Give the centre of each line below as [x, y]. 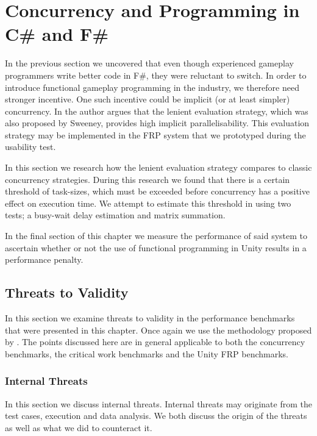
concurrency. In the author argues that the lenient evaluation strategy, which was [157, 111]
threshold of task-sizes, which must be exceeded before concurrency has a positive [157, 191]
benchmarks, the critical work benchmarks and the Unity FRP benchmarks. [147, 353]
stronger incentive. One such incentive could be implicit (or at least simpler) [148, 99]
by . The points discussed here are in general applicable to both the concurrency [155, 342]
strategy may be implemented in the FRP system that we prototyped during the [155, 134]
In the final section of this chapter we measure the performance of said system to [156, 236]
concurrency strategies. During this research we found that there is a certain [148, 179]
